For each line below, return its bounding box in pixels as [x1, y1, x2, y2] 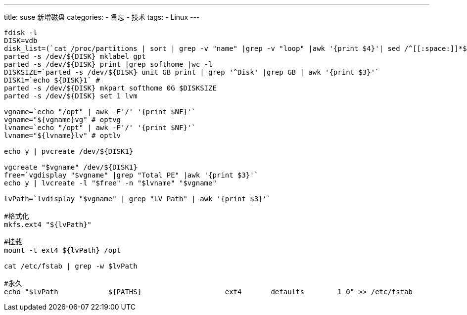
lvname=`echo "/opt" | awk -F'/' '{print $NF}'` [4, 124, 196, 132]
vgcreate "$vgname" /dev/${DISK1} [4, 163, 138, 171]
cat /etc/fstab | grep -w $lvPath [4, 262, 138, 270]
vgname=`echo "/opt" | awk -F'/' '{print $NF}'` [4, 108, 196, 116]
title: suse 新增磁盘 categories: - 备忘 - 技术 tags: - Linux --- [4, 13, 200, 21]
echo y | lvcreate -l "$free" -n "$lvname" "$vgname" [4, 179, 217, 187]
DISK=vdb [4, 37, 38, 45]
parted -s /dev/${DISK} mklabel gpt [4, 52, 146, 60]
